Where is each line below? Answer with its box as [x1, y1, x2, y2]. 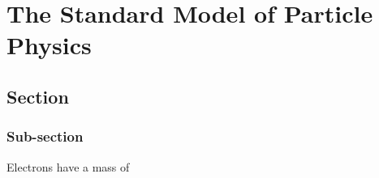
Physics [6, 28, 92, 61]
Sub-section [6, 126, 84, 146]
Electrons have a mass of [6, 158, 130, 175]
